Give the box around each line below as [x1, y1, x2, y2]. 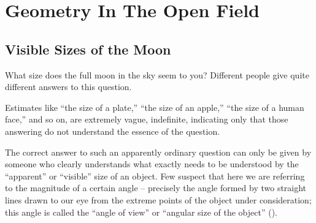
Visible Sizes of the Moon [5, 39, 171, 58]
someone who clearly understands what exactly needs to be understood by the [5, 157, 299, 170]
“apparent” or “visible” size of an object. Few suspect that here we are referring [5, 169, 305, 182]
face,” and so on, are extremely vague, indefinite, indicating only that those [5, 113, 288, 126]
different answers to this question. [5, 80, 132, 93]
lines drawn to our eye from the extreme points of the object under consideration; [5, 193, 312, 206]
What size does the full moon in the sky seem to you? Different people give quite [5, 68, 309, 81]
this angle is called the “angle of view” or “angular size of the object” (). [5, 205, 277, 218]
